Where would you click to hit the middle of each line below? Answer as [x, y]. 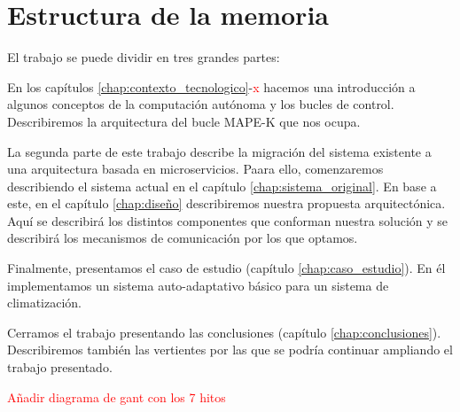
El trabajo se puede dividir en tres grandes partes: [144, 57]
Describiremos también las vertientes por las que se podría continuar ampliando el [230, 350]
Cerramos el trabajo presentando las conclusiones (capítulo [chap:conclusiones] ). [224, 332]
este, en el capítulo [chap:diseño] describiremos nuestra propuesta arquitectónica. [226, 203]
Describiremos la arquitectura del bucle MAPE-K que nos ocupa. [184, 121]
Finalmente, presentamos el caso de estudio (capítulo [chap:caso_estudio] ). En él [226, 268]
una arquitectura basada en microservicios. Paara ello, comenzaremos [195, 169]
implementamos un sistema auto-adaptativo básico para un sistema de [198, 285]
